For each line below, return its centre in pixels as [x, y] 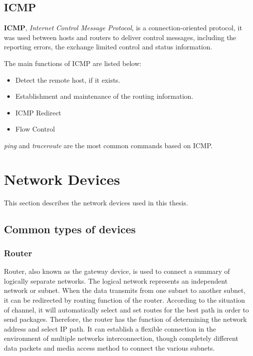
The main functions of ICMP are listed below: [73, 63]
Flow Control [35, 129]
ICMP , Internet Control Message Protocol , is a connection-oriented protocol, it [123, 28]
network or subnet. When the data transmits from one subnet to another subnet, [125, 290]
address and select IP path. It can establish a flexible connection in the [110, 328]
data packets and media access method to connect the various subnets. [109, 348]
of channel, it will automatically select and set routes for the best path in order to [126, 309]
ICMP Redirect [38, 112]
